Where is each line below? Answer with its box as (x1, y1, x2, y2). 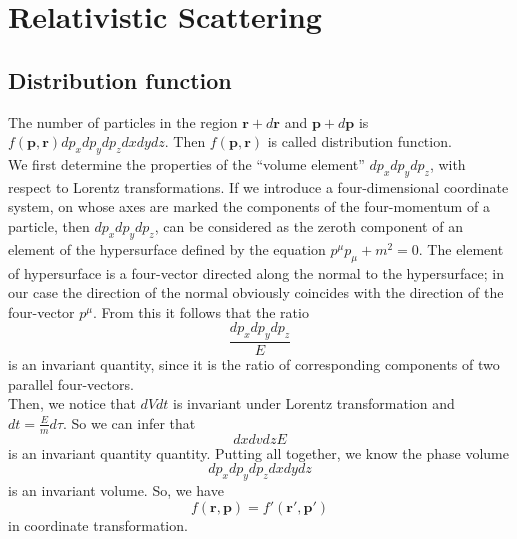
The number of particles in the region (8, 111, 238, 132)
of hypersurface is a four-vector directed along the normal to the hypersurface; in (8, 262, 505, 283)
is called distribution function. (267, 131, 452, 152)
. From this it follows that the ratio (93, 301, 309, 322)
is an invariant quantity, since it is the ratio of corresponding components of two (8, 354, 500, 375)
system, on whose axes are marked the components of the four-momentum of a (8, 196, 490, 217)
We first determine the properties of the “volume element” (8, 153, 365, 174)
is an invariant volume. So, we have (8, 480, 224, 501)
